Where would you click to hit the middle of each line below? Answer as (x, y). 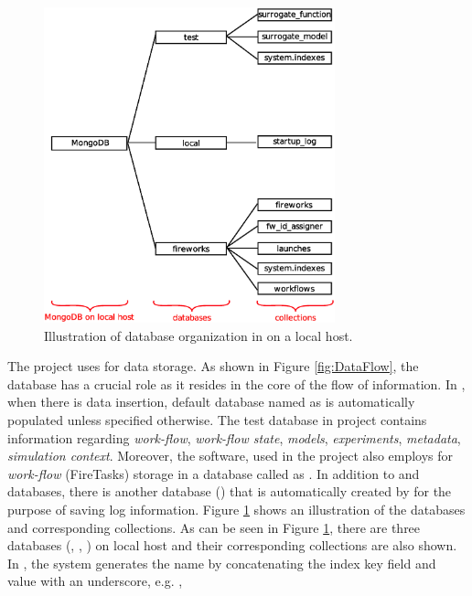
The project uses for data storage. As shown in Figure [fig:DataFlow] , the (213, 366)
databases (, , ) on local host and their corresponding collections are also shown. (232, 545)
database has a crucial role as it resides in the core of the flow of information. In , (236, 383)
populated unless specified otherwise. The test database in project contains (217, 419)
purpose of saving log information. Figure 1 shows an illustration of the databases (236, 509)
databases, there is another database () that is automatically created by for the (230, 491)
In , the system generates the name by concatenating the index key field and (222, 563)
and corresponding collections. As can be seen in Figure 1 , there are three (214, 527)
